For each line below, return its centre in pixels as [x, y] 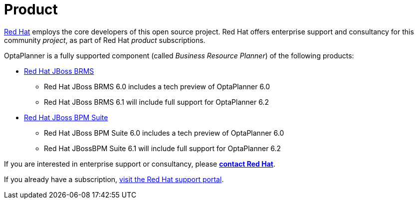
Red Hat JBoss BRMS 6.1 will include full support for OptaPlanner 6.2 [156, 102]
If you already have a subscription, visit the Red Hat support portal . [114, 179]
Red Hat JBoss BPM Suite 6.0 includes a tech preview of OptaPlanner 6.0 [164, 133]
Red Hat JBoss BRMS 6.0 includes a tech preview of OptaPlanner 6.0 [157, 86]
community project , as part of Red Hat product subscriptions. [105, 40]
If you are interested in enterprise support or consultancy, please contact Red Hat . [140, 164]
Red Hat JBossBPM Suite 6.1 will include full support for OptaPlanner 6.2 [163, 148]
